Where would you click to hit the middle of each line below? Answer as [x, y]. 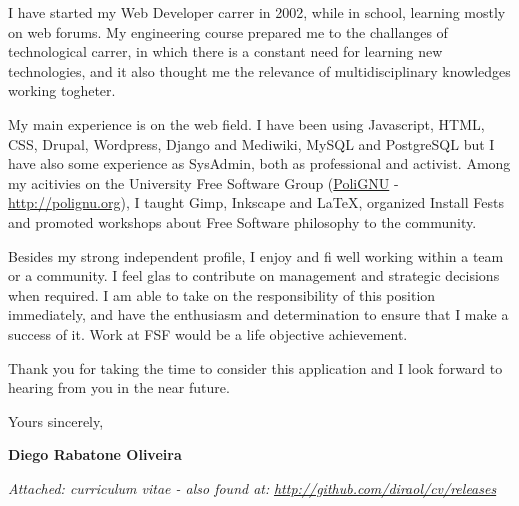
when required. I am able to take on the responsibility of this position [222, 294]
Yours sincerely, [56, 420]
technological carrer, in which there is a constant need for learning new [225, 51]
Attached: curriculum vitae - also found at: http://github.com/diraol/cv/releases [252, 487]
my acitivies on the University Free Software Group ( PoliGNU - [203, 182]
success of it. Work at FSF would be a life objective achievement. [208, 333]
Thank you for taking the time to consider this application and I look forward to [255, 367]
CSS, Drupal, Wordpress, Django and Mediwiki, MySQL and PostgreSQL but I [251, 143]
